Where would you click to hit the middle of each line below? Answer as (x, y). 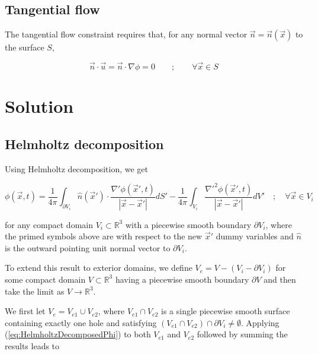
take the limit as (35, 291)
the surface (25, 47)
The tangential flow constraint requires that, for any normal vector (126, 34)
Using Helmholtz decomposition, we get (77, 168)
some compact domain (45, 279)
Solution (39, 106)
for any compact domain (49, 224)
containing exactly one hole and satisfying (81, 322)
